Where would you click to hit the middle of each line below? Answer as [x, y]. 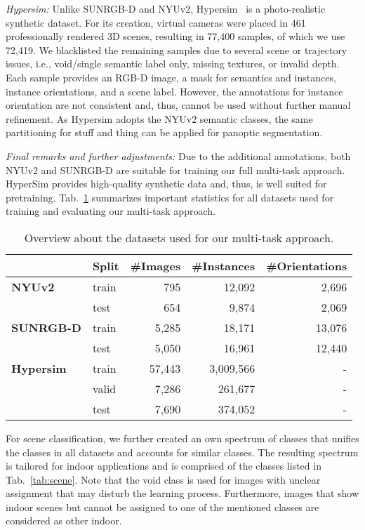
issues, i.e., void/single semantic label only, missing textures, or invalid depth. [173, 64]
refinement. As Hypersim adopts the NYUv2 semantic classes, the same [159, 118]
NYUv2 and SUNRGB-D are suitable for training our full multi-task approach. [175, 170]
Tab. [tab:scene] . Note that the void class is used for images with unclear [163, 479]
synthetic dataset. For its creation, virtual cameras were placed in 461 [156, 22]
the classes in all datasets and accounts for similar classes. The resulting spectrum [182, 452]
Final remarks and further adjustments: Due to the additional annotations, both [178, 155]
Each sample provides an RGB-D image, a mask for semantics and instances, [171, 77]
